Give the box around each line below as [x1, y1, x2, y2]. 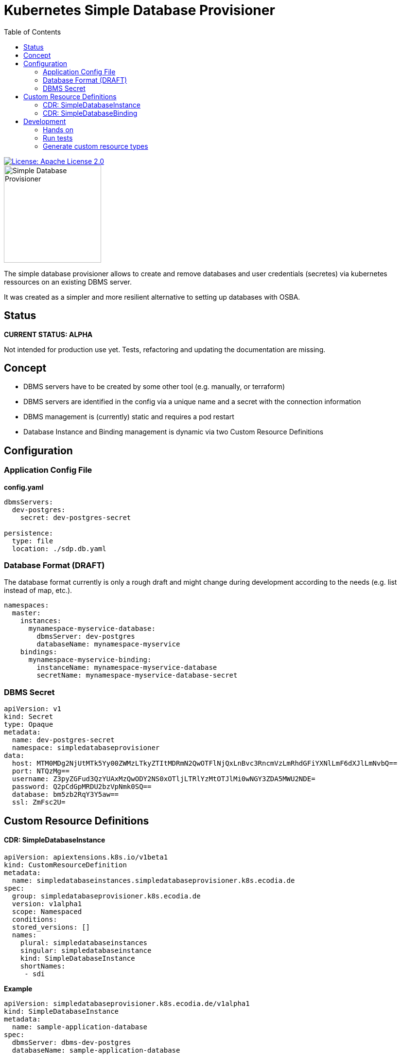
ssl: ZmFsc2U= [12, 798, 66, 807]
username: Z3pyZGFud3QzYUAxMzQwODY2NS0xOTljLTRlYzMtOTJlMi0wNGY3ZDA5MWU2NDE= [12, 775, 315, 783]
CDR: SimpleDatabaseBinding [43, 108, 138, 117]
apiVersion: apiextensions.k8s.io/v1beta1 [4, 853, 168, 861]
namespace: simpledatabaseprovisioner [12, 744, 160, 752]
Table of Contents [4, 27, 61, 36]
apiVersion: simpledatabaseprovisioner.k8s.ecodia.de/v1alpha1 [4, 999, 250, 1007]
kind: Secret [4, 713, 53, 721]
